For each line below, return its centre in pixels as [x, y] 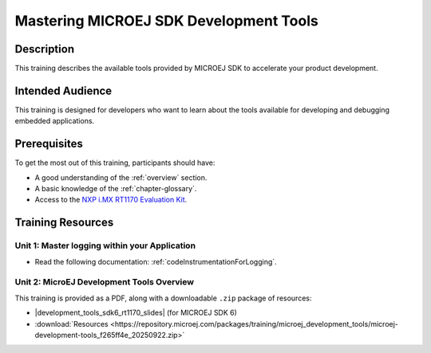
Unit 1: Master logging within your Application [105, 245]
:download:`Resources [71, 324]
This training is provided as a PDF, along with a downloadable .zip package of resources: [163, 298]
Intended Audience [63, 90]
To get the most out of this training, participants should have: [115, 163]
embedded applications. [55, 121]
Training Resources [64, 223]
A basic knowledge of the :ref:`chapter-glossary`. [116, 189]
